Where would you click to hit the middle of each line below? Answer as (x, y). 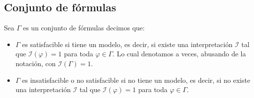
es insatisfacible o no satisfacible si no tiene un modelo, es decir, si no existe (136, 80)
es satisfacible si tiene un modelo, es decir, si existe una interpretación (127, 44)
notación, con (36, 63)
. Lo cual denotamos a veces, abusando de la (179, 54)
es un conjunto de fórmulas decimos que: (84, 28)
